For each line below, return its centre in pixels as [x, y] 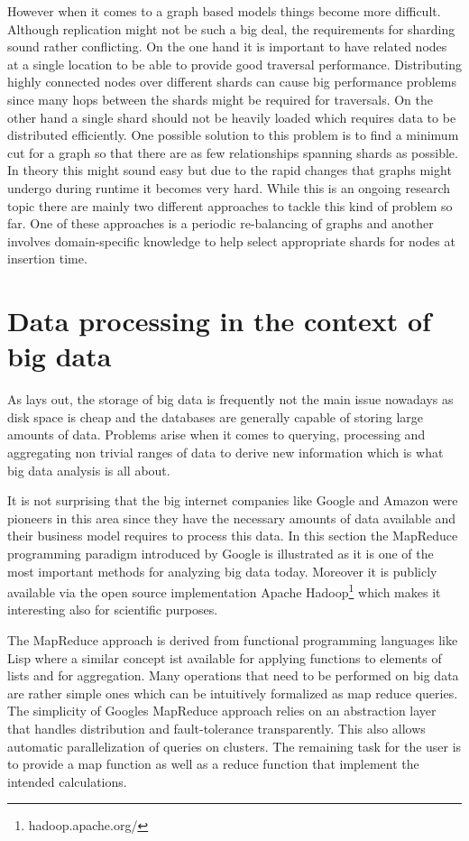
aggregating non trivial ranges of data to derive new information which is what [225, 452]
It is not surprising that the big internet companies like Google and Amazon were [233, 500]
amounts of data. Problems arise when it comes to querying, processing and [216, 434]
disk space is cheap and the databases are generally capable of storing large [216, 416]
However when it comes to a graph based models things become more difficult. [224, 11]
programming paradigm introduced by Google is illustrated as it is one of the [221, 553]
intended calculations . [67, 781]
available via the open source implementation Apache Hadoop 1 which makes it [224, 591]
